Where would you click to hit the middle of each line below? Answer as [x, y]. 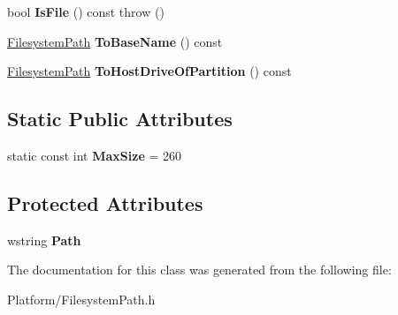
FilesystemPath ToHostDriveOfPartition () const [149, 71]
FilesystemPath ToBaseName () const [115, 41]
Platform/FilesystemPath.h [81, 299]
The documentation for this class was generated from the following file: [199, 270]
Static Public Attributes [120, 119]
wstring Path [44, 240]
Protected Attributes [105, 202]
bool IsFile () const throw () [86, 11]
